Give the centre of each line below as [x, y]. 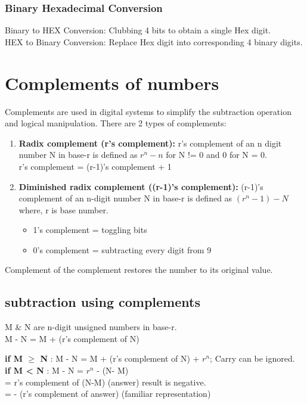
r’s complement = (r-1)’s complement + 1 [95, 166]
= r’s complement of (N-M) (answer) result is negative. [106, 382]
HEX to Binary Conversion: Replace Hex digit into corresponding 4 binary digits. [154, 41]
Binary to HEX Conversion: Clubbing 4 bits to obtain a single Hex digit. [138, 30]
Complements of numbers [112, 83]
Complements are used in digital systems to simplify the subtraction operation [148, 111]
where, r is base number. [63, 209]
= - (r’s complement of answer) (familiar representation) [108, 394]
